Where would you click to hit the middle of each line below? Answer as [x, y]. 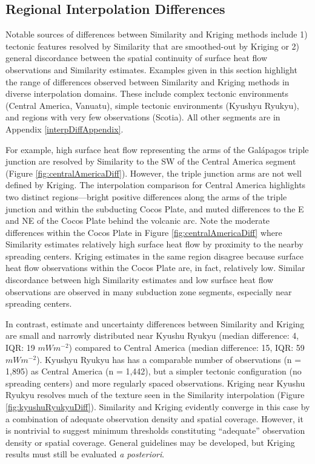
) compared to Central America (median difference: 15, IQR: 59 [187, 348]
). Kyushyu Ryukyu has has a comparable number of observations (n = [169, 359]
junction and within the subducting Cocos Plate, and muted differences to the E [155, 208]
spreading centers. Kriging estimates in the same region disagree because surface [154, 256]
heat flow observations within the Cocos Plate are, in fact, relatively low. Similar [155, 268]
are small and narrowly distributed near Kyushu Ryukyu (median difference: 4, [152, 335]
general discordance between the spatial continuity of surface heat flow [136, 58]
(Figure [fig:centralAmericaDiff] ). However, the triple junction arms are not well [154, 173]
